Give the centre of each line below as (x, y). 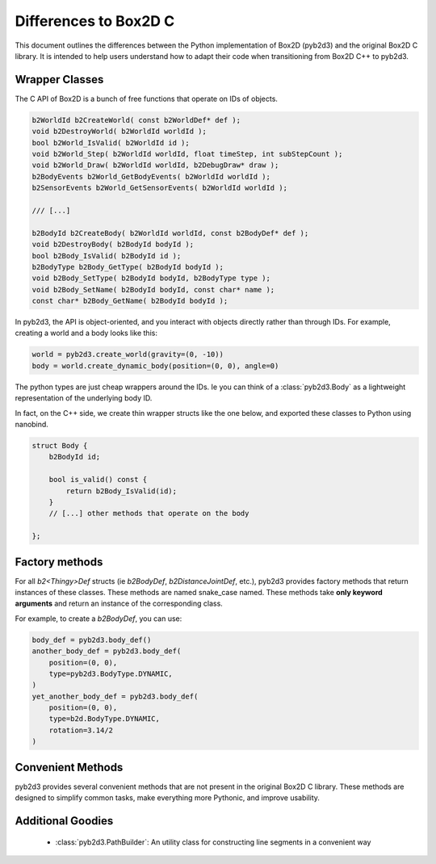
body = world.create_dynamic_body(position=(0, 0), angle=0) (155, 366)
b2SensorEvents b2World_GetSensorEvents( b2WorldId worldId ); (160, 188)
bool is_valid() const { (98, 480)
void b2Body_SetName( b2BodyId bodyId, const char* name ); (153, 289)
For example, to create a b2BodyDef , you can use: (99, 619)
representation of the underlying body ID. (84, 398)
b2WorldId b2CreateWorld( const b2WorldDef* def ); (136, 120)
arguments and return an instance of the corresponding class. (119, 604)
